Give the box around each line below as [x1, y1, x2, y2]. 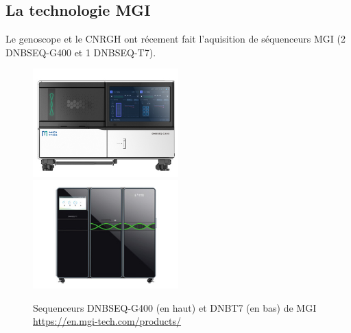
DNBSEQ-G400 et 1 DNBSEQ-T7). [5, 45, 156, 59]
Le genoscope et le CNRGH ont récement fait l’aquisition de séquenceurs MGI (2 [5, 32, 346, 46]
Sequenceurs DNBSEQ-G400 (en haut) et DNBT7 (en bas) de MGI [33, 300, 317, 314]
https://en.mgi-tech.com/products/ [33, 314, 182, 328]
